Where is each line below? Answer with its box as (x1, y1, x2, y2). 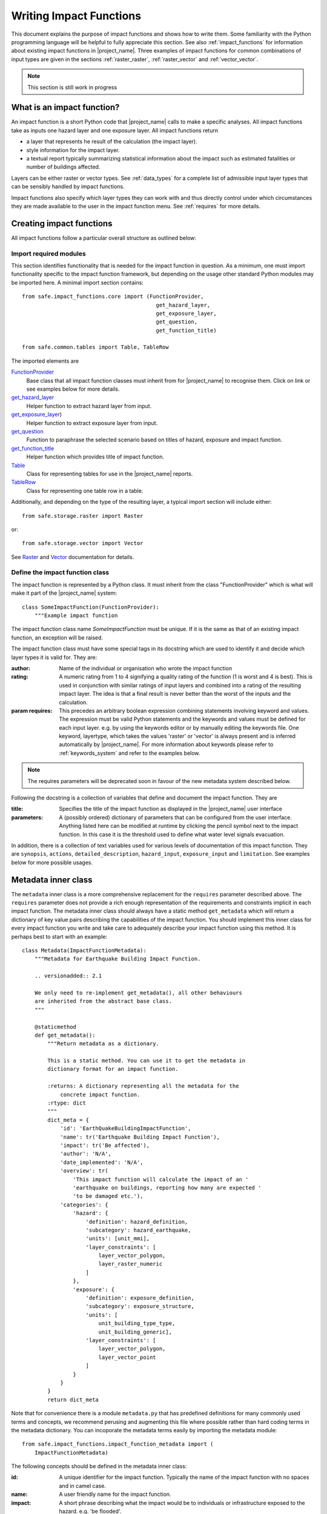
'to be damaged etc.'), (73, 1193, 144, 1200)
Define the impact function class (11, 568, 110, 577)
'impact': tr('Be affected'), (60, 1142, 150, 1149)
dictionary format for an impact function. (47, 1066, 179, 1073)
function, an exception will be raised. (11, 633, 103, 641)
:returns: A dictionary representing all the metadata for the (47, 1083, 239, 1089)
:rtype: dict (47, 1100, 86, 1106)
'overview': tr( (60, 1168, 108, 1174)
